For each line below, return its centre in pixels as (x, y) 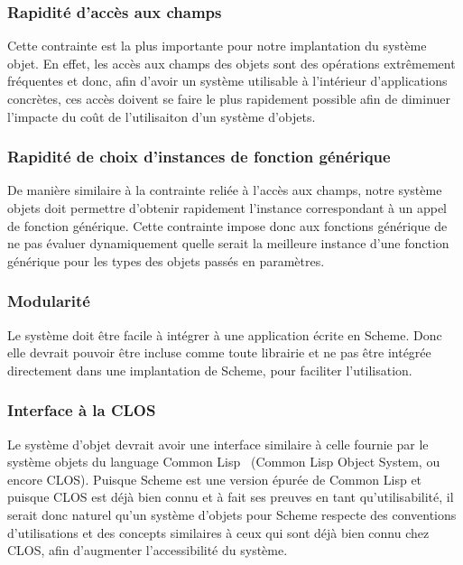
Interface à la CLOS (82, 410)
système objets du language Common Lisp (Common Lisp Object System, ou (224, 462)
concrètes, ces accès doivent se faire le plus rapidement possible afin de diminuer (229, 98)
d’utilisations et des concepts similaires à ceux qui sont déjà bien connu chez (218, 532)
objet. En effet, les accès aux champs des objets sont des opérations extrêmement (231, 63)
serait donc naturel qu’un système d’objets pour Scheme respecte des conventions (232, 514)
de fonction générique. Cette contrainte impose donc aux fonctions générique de (227, 225)
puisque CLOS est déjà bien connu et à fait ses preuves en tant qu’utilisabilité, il (231, 497)
